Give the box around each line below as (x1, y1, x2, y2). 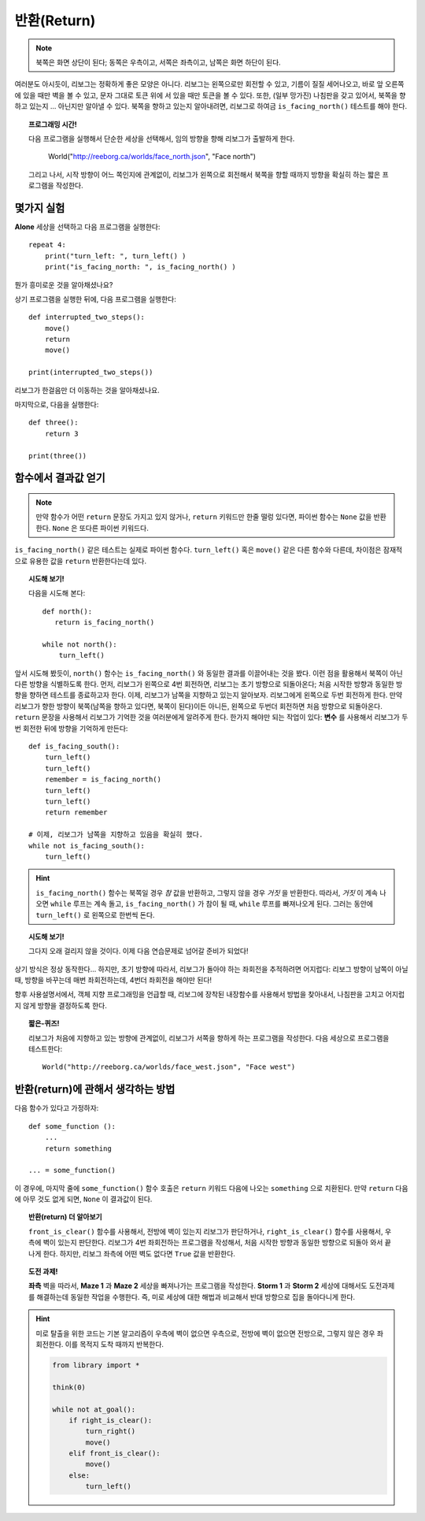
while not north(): (42, 640, 117, 649)
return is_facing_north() (54, 618, 155, 627)
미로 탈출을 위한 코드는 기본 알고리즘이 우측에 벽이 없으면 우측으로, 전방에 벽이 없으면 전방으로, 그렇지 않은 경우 (35, 1328, 375, 1338)
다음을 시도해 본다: (28, 588, 86, 598)
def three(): (28, 418, 79, 427)
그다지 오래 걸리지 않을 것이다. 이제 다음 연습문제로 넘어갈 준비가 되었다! (28, 946, 249, 956)
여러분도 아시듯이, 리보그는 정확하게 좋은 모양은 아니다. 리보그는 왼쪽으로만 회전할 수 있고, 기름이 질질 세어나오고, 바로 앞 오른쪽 (14, 80, 405, 89)
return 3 (44, 429, 79, 438)
